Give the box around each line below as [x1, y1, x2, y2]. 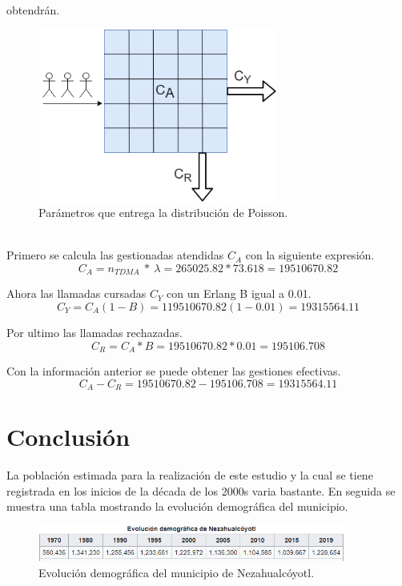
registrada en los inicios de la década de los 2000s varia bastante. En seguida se [6, 482, 396, 499]
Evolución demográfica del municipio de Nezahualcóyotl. [38, 564, 315, 580]
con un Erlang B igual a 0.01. [167, 285, 312, 302]
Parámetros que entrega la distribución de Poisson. [38, 204, 288, 221]
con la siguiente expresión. [245, 247, 375, 263]
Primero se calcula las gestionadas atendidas [6, 247, 224, 263]
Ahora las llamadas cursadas [6, 285, 147, 302]
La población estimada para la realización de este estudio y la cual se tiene [6, 467, 373, 484]
